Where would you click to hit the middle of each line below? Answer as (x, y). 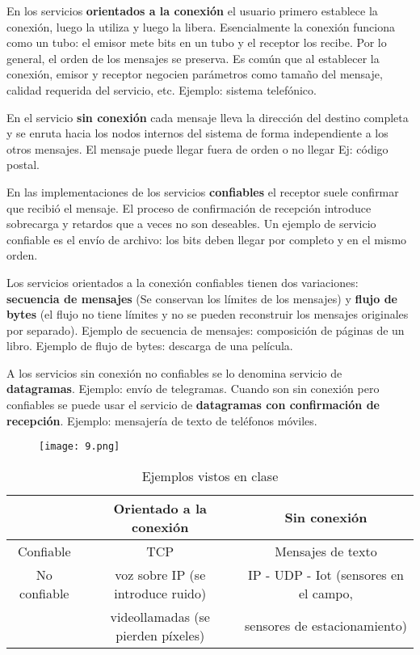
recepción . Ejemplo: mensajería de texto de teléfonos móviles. (162, 420)
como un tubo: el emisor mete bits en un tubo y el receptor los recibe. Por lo (197, 42)
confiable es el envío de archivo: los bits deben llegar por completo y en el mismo (207, 239)
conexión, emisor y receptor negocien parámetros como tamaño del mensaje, (195, 74)
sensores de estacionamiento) (326, 626)
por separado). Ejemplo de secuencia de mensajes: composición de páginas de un (206, 330)
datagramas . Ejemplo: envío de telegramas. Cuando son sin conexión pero (193, 389)
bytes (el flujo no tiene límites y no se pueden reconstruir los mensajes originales (208, 314)
